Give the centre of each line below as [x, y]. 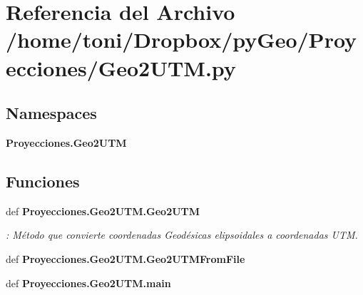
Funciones [43, 181]
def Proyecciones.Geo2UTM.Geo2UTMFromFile [126, 258]
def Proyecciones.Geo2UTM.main [88, 283]
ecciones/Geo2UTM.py [121, 67]
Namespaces [51, 113]
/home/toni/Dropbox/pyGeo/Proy [181, 40]
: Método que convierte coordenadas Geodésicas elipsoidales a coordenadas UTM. [182, 235]
